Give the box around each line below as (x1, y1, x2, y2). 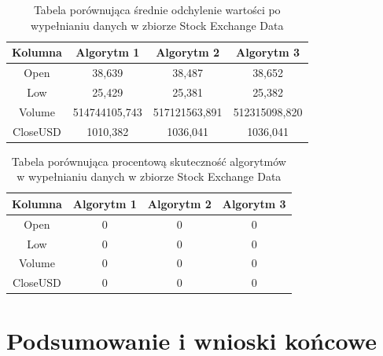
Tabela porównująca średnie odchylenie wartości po (33, 2, 281, 17)
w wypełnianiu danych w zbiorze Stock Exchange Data (17, 168, 282, 185)
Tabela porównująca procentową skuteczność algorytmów (11, 152, 286, 169)
